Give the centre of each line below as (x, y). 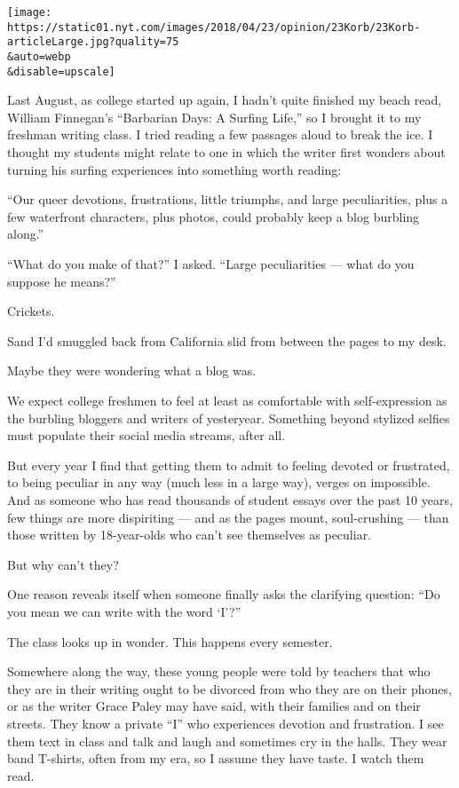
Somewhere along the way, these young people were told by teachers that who (219, 671)
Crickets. (31, 311)
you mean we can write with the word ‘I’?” (124, 611)
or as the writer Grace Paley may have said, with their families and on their (214, 706)
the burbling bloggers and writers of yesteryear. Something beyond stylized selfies (229, 418)
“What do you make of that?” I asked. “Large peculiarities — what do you (211, 264)
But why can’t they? (63, 564)
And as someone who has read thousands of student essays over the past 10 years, (230, 499)
